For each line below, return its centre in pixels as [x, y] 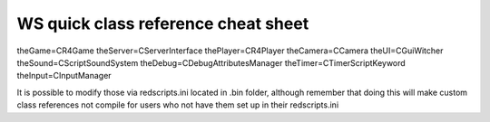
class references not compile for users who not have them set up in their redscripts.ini [178, 105]
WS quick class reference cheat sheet [163, 23]
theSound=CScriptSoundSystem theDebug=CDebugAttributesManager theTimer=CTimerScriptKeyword [211, 62]
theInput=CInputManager [64, 76]
